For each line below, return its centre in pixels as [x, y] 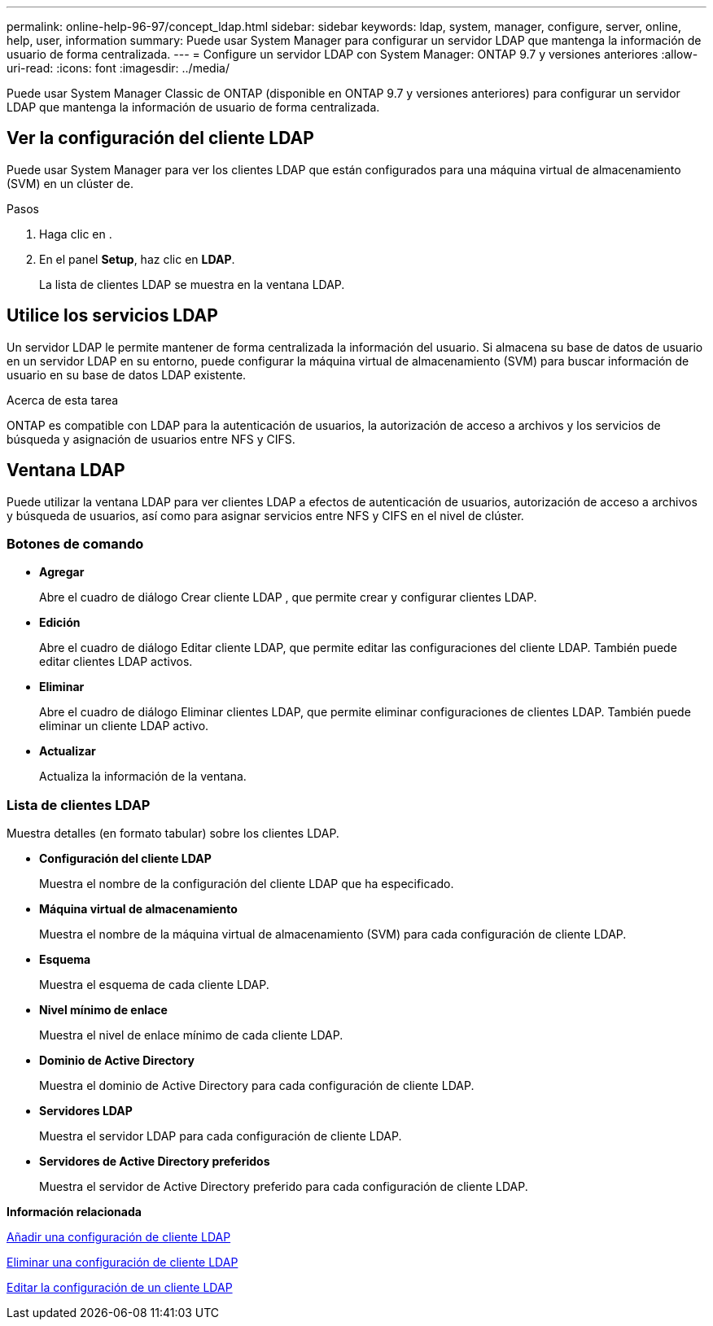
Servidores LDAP [86, 1111]
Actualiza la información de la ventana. [143, 777]
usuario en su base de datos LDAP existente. [127, 374]
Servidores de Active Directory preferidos [155, 1162]
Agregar [62, 572]
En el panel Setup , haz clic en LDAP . [137, 259]
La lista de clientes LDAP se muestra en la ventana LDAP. [192, 284]
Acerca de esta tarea [63, 400]
